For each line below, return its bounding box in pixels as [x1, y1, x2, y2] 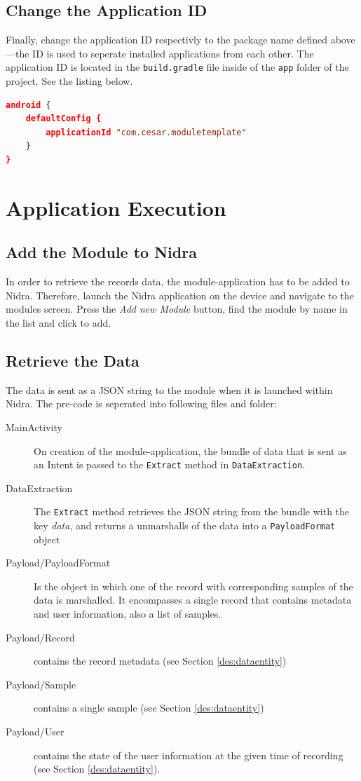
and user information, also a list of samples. [34, 606, 222, 621]
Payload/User [6, 724, 64, 739]
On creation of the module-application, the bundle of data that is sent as [34, 443, 347, 458]
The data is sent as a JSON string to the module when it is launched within [6, 382, 333, 397]
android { [6, 100, 51, 110]
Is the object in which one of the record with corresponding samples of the [34, 578, 353, 593]
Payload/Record [6, 630, 75, 644]
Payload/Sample [6, 677, 76, 691]
